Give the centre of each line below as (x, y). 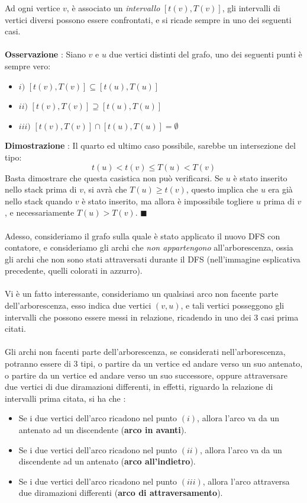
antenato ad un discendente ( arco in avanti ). (103, 430)
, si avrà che (105, 189)
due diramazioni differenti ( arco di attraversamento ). (121, 493)
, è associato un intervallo (113, 8)
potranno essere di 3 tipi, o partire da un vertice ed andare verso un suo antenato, (154, 363)
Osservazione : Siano (45, 54)
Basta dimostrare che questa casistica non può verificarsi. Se (114, 177)
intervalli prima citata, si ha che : (65, 398)
